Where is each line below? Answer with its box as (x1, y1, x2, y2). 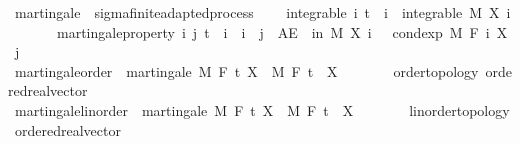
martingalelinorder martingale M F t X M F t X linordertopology (14, 99, 510, 120)
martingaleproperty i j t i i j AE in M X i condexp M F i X (56, 21, 508, 42)
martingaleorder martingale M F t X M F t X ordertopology (14, 60, 479, 81)
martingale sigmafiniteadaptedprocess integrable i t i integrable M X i (14, 2, 511, 22)
